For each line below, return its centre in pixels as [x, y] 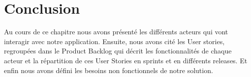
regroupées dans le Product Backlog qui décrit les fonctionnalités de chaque [118, 51]
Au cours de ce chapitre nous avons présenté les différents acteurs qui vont [116, 32]
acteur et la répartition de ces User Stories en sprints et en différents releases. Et [126, 60]
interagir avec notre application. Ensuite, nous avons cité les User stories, [114, 41]
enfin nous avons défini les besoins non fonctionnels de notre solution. [109, 70]
